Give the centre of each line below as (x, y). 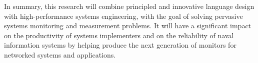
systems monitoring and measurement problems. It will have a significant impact (128, 26)
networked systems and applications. (60, 54)
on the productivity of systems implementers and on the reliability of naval (119, 35)
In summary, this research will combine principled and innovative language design (129, 6)
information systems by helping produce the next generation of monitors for (120, 45)
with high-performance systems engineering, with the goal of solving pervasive (123, 16)
